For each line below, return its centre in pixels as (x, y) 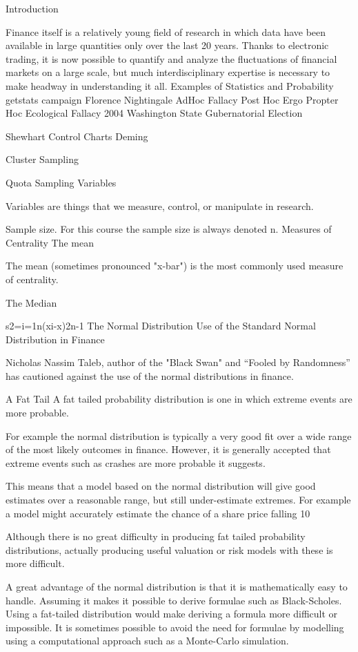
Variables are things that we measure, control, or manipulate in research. (160, 205)
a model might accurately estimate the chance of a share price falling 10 (158, 513)
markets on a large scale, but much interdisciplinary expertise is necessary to (168, 72)
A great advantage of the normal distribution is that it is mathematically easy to (177, 586)
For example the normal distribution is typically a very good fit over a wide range (179, 435)
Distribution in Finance (55, 339)
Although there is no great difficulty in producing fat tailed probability (156, 536)
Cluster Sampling (42, 159)
